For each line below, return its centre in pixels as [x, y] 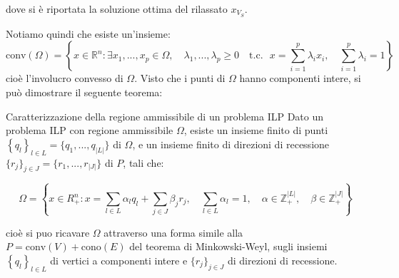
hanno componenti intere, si [300, 78]
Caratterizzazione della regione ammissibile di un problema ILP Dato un [165, 116]
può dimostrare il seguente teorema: [84, 92]
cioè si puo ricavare [48, 232]
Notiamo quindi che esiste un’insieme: [88, 33]
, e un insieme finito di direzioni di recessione [231, 144]
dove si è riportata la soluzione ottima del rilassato [117, 9]
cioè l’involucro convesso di [65, 78]
